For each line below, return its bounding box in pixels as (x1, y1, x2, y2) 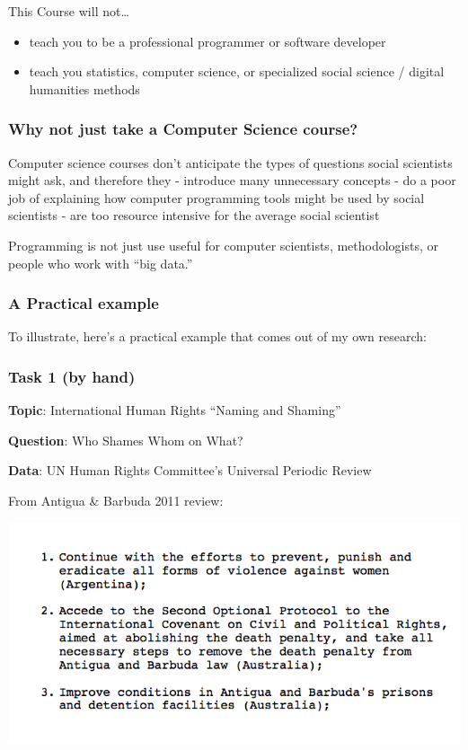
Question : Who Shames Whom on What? (8, 430, 243, 449)
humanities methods (29, 79, 140, 98)
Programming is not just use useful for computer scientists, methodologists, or (8, 235, 439, 254)
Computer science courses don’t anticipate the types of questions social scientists (8, 153, 453, 172)
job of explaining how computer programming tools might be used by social (8, 188, 425, 207)
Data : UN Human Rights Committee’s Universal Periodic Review (8, 461, 372, 480)
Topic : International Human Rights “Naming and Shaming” (8, 401, 341, 419)
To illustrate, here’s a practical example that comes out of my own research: (8, 327, 427, 346)
